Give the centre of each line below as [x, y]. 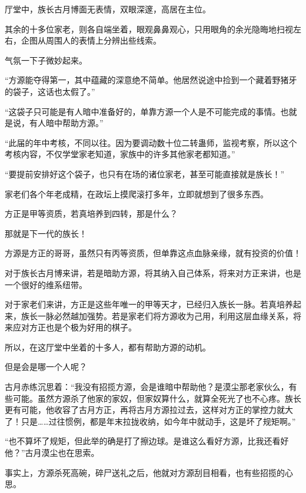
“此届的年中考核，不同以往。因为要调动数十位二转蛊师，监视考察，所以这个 [151, 142]
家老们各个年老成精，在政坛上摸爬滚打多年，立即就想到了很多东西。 [137, 193]
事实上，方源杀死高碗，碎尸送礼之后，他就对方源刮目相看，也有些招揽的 [145, 472]
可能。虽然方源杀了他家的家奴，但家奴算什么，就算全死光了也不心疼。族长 [157, 398]
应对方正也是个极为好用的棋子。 [74, 327]
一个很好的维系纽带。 [46, 284]
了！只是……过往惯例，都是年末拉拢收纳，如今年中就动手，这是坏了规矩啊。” [150, 421]
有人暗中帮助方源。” [66, 123]
